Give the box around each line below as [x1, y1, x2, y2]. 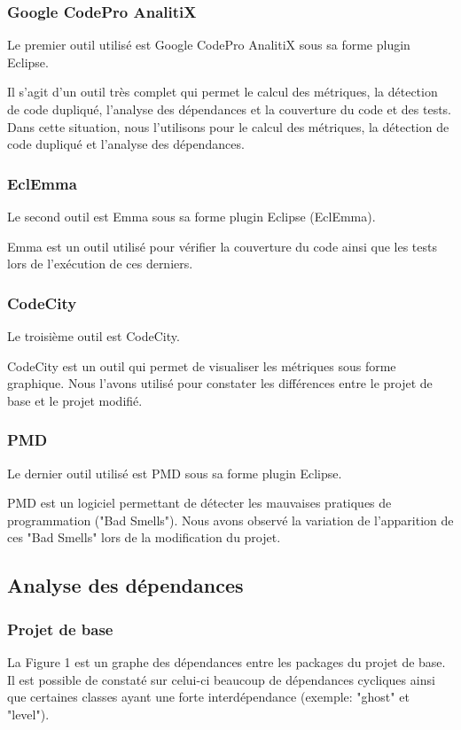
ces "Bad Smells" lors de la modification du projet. [7, 528, 281, 547]
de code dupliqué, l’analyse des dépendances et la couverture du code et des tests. [7, 100, 452, 118]
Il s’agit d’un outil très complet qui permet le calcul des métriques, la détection [7, 82, 438, 101]
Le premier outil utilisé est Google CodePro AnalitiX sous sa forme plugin [7, 35, 410, 54]
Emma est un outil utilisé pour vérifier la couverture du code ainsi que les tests [7, 237, 438, 255]
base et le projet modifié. [7, 391, 143, 409]
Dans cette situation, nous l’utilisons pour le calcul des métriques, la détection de [7, 117, 449, 136]
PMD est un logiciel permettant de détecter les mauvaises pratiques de [7, 493, 392, 512]
